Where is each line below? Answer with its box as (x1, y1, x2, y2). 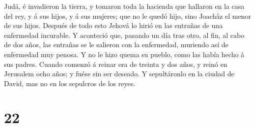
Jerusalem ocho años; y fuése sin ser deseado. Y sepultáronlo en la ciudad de (4, 68, 234, 79)
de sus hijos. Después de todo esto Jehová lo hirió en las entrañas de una (4, 20, 223, 31)
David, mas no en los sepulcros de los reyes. (4, 78, 136, 88)
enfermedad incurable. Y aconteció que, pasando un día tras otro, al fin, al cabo (4, 30, 245, 40)
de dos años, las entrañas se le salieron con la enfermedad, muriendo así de (4, 39, 228, 50)
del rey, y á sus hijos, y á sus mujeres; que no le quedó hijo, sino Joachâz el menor (4, 10, 251, 21)
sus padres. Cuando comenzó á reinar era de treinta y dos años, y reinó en (4, 59, 227, 69)
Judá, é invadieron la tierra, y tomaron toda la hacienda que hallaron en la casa (4, 1, 245, 11)
